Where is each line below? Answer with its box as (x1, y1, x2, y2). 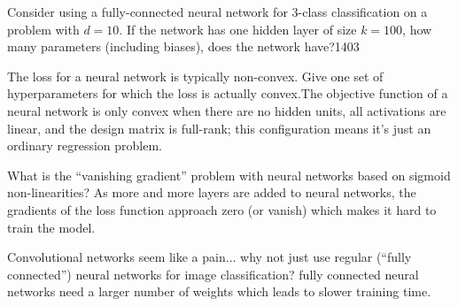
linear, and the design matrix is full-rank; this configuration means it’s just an (7, 119, 431, 137)
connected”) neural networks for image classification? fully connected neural (7, 264, 419, 283)
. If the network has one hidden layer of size (119, 19, 357, 38)
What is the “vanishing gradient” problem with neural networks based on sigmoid (7, 165, 451, 184)
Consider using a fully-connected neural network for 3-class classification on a (7, 3, 428, 20)
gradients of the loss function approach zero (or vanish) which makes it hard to (7, 200, 437, 218)
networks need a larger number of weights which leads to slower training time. (7, 282, 431, 301)
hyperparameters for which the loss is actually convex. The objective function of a (7, 84, 448, 103)
